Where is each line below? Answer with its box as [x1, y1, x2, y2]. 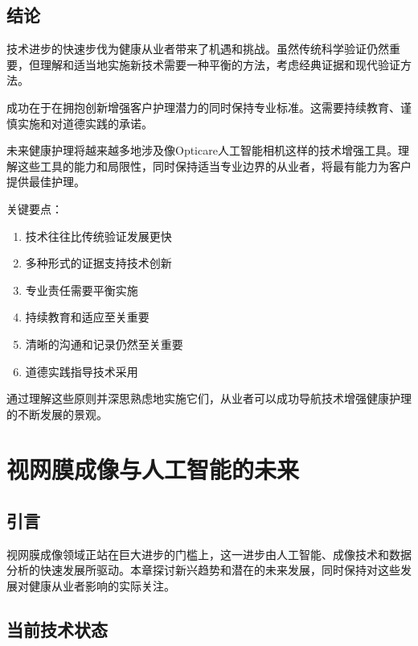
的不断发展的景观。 [6, 405, 108, 422]
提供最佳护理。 [6, 173, 85, 190]
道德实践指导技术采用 [25, 362, 138, 379]
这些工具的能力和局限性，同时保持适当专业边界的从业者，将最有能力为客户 [17, 157, 412, 174]
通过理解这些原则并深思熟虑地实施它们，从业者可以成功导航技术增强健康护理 [6, 390, 412, 407]
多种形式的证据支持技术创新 [25, 255, 172, 271]
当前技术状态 [6, 617, 108, 642]
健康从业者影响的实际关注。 [28, 578, 175, 594]
